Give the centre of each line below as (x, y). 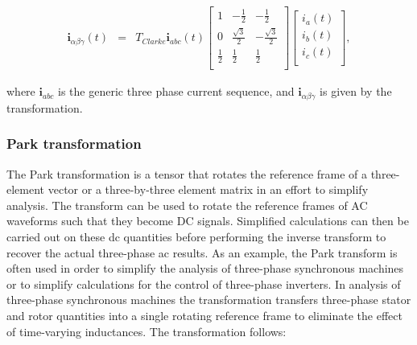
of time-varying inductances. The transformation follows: (147, 331)
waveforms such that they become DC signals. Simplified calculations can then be (208, 221)
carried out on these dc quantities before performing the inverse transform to (196, 237)
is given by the (356, 91)
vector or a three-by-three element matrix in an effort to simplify (208, 189)
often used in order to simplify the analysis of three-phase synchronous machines (205, 268)
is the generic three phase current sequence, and (176, 91)
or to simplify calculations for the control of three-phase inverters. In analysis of (204, 283)
